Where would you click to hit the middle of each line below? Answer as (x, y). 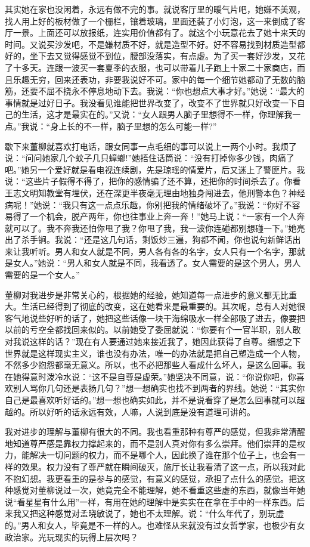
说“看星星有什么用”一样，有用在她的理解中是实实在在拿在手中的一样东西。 (151, 501)
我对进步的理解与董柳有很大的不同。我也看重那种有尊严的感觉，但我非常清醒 (155, 432)
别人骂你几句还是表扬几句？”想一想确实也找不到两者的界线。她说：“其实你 (159, 388)
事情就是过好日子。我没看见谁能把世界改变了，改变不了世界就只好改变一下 (151, 102)
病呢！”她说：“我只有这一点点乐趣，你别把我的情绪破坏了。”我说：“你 (140, 204)
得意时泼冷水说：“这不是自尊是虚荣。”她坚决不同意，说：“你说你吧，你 (159, 376)
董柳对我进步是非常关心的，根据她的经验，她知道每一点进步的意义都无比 (147, 294)
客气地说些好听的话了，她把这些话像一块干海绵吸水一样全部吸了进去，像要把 (155, 318)
